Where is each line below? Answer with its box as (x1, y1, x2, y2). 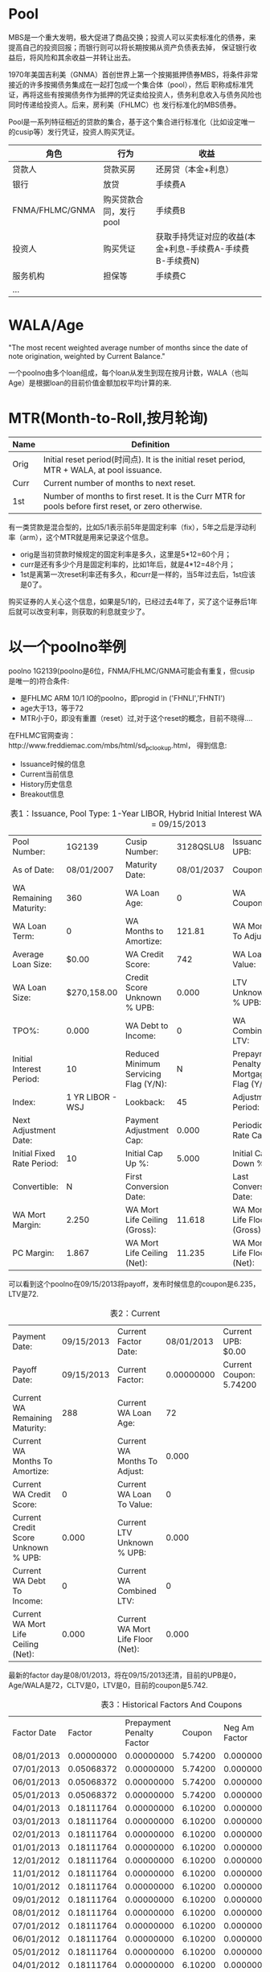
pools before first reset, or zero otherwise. (43, 500, 202, 512)
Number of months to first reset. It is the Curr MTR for (43, 490, 246, 501)
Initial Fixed (12, 1147, 55, 1159)
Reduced (125, 1048, 159, 1059)
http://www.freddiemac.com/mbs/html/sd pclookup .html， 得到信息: (8, 740, 227, 752)
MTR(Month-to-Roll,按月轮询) (8, 410, 209, 427)
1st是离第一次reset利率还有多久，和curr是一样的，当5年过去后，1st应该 (19, 569, 256, 579)
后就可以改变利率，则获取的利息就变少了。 (8, 607, 149, 616)
